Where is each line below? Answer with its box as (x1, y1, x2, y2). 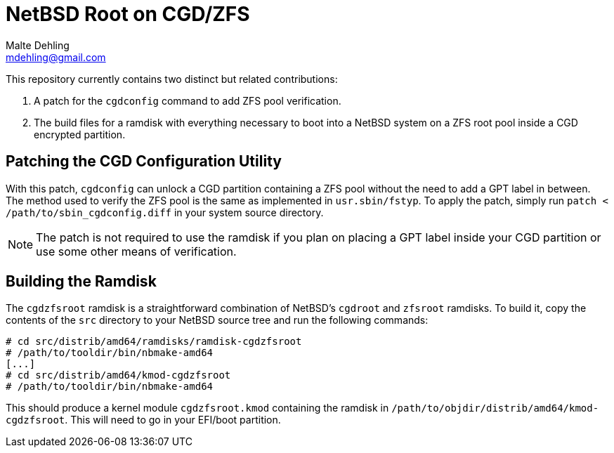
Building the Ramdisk (6, 273, 157, 291)
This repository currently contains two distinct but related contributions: (6, 72, 338, 85)
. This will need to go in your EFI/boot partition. (65, 414, 281, 426)
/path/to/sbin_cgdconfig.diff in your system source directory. (6, 206, 324, 218)
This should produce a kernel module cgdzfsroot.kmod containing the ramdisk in (6, 402, 389, 414)
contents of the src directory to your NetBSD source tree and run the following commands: (6, 314, 429, 327)
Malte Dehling (6, 39, 70, 51)
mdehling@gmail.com (6, 51, 106, 63)
